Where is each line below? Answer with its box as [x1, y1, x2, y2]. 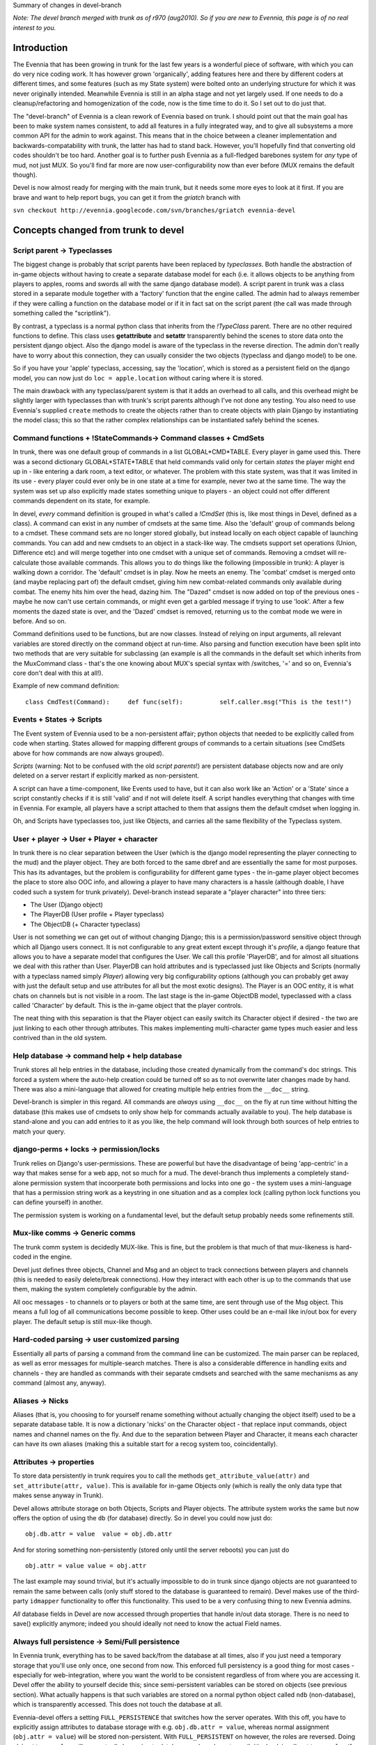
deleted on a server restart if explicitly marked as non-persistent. [13, 771, 200, 780]
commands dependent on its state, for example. [13, 496, 150, 505]
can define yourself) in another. [13, 1198, 104, 1207]
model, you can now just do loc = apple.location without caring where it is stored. [13, 373, 264, 382]
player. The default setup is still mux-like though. [13, 1317, 152, 1326]
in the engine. [32, 1253, 72, 1261]
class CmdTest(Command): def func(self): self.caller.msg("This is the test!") [25, 698, 352, 706]
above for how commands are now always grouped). [13, 749, 164, 757]
